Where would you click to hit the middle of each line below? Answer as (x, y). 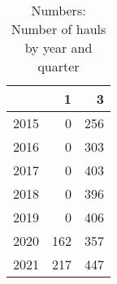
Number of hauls (58, 29)
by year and (58, 47)
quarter (58, 66)
